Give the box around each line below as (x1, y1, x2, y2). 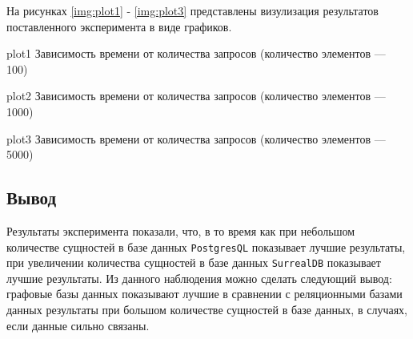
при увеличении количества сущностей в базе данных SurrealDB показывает (6, 254, 381, 271)
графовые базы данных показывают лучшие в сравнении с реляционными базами (6, 285, 403, 302)
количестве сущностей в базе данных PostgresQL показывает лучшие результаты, (6, 238, 406, 255)
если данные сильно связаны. (6, 317, 150, 333)
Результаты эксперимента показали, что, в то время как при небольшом (6, 222, 355, 239)
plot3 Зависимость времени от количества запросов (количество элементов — (6, 130, 386, 147)
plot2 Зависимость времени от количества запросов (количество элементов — (6, 87, 386, 104)
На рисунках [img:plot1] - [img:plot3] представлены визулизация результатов (6, 2, 379, 18)
